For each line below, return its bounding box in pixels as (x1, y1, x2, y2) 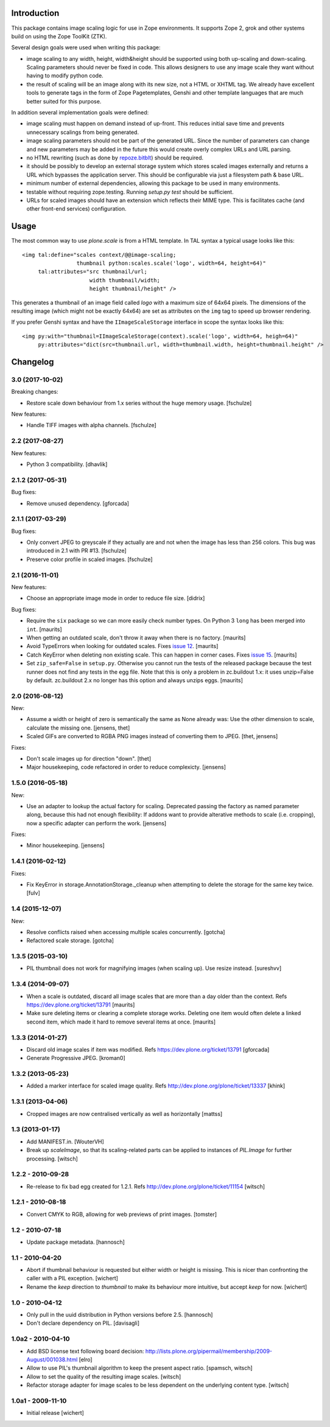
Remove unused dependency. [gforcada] (26, 500, 129, 507)
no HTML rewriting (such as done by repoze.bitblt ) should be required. (26, 154, 204, 161)
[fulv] (26, 889, 40, 897)
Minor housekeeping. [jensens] (26, 842, 105, 849)
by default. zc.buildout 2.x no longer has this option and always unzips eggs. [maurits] (26, 676, 244, 684)
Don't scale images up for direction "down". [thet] (26, 755, 152, 762)
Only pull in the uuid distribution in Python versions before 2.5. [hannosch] (26, 1311, 213, 1318)
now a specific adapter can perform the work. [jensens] (26, 819, 167, 827)
